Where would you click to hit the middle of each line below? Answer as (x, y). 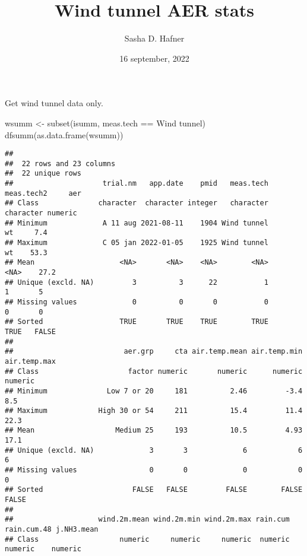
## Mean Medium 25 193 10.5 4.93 (154, 430)
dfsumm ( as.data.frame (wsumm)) (64, 134)
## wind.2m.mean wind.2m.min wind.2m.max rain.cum (147, 520)
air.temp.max (30, 361)
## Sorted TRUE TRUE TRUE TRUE (137, 322)
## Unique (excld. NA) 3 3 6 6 (154, 450)
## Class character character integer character (137, 203)
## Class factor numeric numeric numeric (154, 371)
